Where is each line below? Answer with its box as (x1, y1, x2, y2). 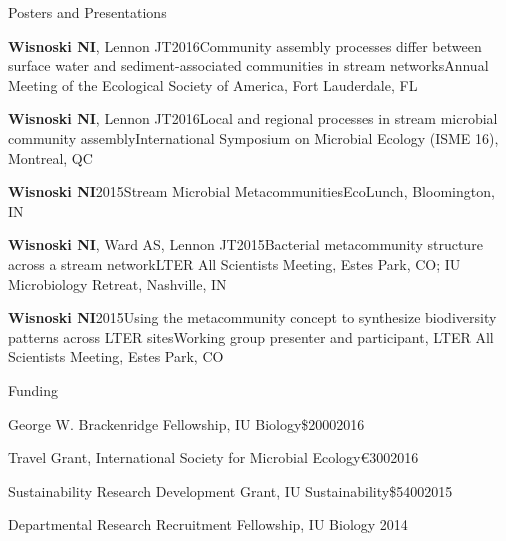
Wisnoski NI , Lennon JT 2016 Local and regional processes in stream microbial (8, 108, 498, 129)
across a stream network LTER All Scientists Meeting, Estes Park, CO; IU (8, 253, 461, 274)
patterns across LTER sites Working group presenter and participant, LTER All (8, 326, 494, 347)
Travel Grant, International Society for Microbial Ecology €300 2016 (8, 447, 419, 468)
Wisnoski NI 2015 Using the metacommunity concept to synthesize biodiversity (8, 307, 497, 328)
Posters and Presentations (8, 2, 167, 22)
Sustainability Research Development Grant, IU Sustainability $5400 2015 (8, 480, 453, 501)
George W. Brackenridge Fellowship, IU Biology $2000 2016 (8, 413, 365, 434)
